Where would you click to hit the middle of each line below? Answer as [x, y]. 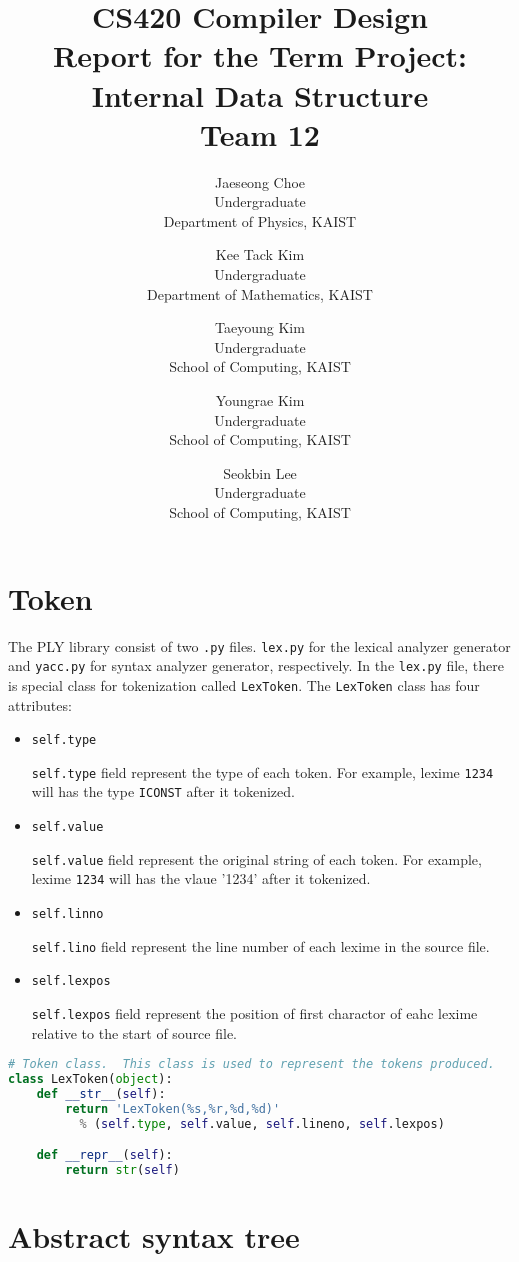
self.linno [67, 914]
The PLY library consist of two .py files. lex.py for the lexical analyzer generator [259, 645]
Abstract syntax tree [154, 1236]
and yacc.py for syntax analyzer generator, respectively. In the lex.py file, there [256, 665]
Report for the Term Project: [260, 55]
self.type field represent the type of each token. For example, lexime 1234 [262, 771]
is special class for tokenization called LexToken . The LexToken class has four [244, 684]
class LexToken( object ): [90, 1079]
